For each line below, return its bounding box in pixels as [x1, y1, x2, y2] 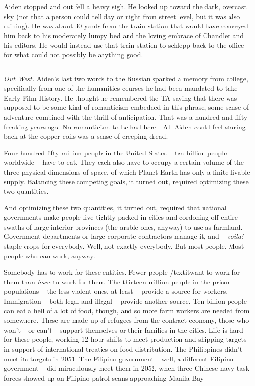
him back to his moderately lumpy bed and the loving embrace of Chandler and [4, 30, 244, 40]
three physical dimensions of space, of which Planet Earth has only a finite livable [4, 166, 250, 177]
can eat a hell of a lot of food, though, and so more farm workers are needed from [4, 305, 250, 315]
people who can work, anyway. [4, 250, 95, 260]
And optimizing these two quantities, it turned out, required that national [4, 202, 227, 212]
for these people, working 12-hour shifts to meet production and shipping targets [4, 334, 247, 344]
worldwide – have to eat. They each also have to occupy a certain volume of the [4, 157, 244, 167]
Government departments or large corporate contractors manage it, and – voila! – [4, 231, 249, 241]
